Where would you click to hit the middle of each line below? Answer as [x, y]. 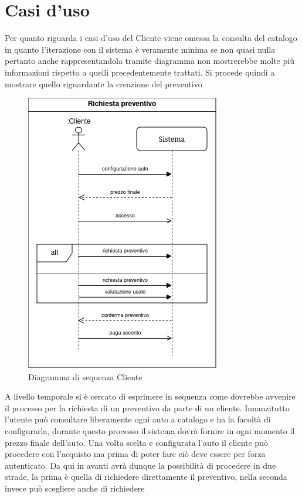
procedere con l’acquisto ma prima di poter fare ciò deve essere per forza [135, 454]
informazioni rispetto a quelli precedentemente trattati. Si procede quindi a [140, 72]
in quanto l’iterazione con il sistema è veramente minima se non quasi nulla [140, 49]
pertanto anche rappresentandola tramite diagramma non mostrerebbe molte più [150, 61]
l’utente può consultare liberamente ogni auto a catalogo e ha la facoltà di [138, 419]
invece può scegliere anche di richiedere [75, 488]
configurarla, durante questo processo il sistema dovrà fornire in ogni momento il [150, 431]
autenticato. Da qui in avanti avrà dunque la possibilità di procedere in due [140, 465]
